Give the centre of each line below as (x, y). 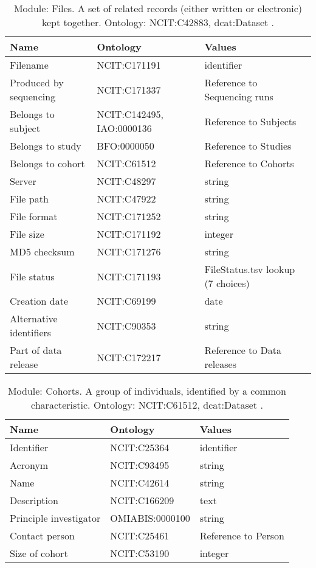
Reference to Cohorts (249, 163)
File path (29, 199)
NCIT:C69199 (126, 301)
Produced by (37, 82)
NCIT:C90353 (126, 325)
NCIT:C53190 (140, 553)
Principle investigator (55, 518)
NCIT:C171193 (129, 276)
